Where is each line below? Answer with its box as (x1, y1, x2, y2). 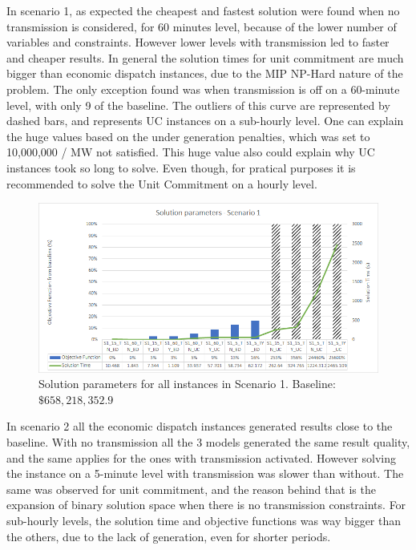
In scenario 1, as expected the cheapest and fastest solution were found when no (6, 2, 400, 18)
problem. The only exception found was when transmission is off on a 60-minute (6, 80, 400, 97)
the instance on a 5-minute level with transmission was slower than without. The (6, 465, 404, 482)
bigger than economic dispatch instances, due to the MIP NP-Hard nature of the (6, 65, 403, 82)
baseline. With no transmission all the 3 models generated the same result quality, (6, 433, 410, 450)
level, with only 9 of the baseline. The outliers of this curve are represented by (6, 96, 390, 113)
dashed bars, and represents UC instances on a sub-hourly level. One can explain (6, 112, 404, 129)
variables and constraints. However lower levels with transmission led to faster (6, 34, 390, 51)
